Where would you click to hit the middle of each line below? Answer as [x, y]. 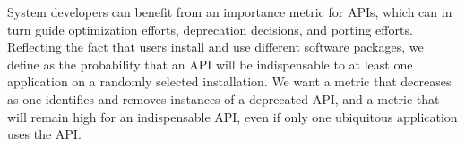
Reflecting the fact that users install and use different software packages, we [215, 47]
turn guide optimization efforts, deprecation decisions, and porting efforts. [210, 29]
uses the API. [44, 134]
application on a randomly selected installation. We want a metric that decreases [229, 81]
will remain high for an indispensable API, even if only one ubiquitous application [232, 116]
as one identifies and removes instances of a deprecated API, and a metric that [224, 98]
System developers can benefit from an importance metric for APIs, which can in [230, 12]
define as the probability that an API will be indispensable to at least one [210, 64]
